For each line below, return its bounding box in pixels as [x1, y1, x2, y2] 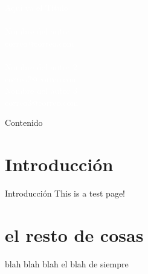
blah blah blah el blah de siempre [5, 257, 129, 270]
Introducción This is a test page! [5, 187, 125, 200]
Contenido [5, 116, 43, 129]
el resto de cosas [5, 222, 144, 247]
